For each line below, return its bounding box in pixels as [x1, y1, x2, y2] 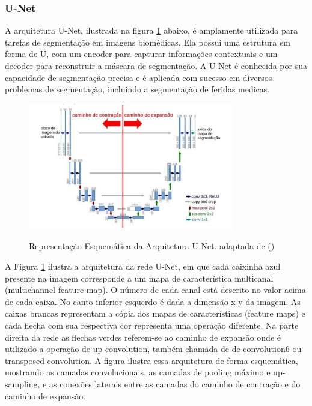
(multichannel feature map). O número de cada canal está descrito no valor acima [5, 283, 306, 296]
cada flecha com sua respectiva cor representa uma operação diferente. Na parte [5, 318, 299, 331]
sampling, [5, 377, 40, 390]
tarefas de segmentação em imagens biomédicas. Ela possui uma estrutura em [5, 35, 290, 48]
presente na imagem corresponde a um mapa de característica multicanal [5, 271, 274, 284]
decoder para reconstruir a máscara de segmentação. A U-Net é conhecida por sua [5, 59, 307, 71]
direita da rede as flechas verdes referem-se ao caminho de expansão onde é [5, 330, 281, 343]
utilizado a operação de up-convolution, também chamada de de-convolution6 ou [5, 342, 302, 355]
